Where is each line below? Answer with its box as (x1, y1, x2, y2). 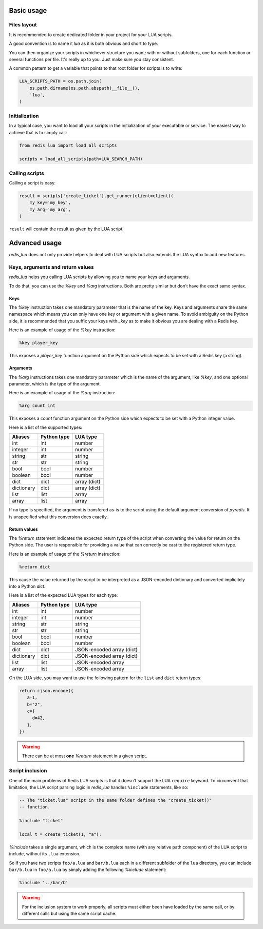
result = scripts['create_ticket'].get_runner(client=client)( (19, 193, 174, 199)
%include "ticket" (19, 818, 63, 824)
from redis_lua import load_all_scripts (19, 142, 117, 148)
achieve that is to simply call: (9, 129, 67, 135)
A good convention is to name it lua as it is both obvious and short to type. (9, 40, 158, 46)
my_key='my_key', (29, 200, 71, 205)
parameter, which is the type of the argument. (9, 381, 101, 386)
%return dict (19, 564, 51, 569)
